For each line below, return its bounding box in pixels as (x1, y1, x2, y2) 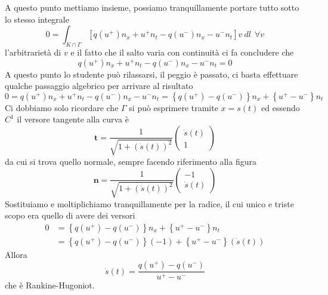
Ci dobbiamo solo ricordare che (5, 101, 119, 113)
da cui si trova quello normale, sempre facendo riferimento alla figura (5, 155, 256, 167)
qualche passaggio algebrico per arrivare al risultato (5, 79, 193, 92)
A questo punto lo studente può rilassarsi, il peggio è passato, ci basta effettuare (5, 67, 298, 80)
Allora (5, 248, 27, 260)
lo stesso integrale (5, 13, 69, 25)
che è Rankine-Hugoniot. (5, 279, 95, 291)
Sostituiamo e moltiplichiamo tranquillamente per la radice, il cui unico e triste (5, 197, 294, 210)
